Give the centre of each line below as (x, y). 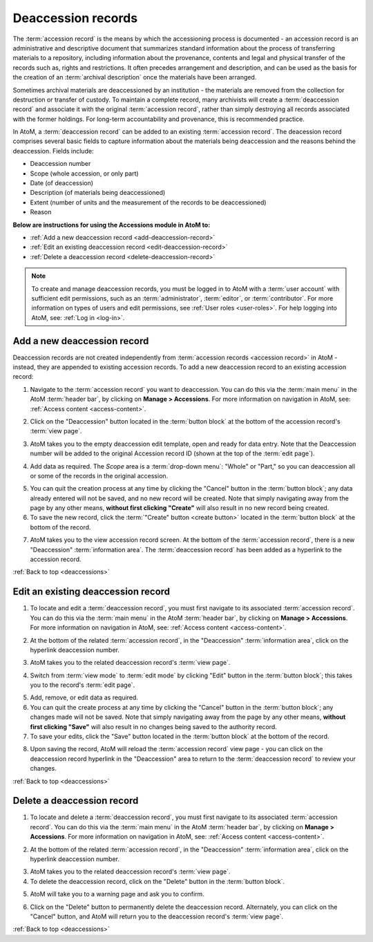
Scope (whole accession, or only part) (84, 173)
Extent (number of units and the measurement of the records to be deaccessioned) (148, 202)
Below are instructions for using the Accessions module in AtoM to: (112, 225)
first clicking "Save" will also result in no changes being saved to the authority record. (154, 726)
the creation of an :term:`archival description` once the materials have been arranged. (135, 77)
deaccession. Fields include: (53, 151)
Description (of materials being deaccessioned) (98, 193)
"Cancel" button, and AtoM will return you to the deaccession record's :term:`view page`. (156, 916)
